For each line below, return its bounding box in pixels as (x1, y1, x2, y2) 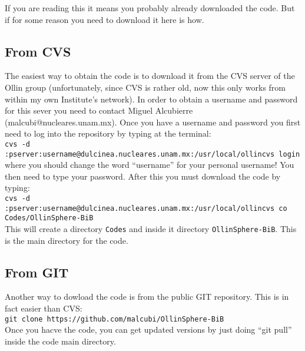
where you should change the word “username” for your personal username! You (5, 158, 294, 171)
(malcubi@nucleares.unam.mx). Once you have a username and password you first (5, 115, 301, 128)
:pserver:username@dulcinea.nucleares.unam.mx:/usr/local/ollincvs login (5, 150, 300, 158)
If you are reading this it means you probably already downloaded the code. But (5, 2, 295, 14)
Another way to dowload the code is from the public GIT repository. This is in (5, 290, 289, 303)
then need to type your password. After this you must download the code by (5, 170, 281, 182)
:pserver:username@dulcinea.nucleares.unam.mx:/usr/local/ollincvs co (5, 204, 287, 213)
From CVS (5, 42, 71, 60)
